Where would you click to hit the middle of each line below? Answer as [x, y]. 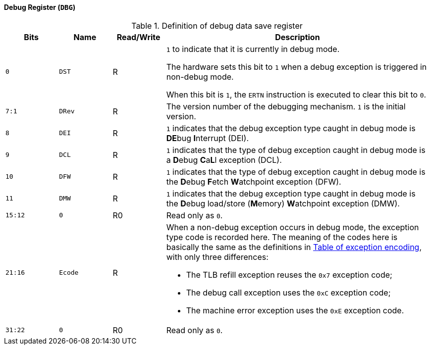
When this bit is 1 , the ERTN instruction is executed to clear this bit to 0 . [296, 94]
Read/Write [138, 37]
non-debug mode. [200, 76]
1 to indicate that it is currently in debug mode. [253, 49]
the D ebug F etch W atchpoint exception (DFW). [254, 181]
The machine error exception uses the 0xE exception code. [295, 310]
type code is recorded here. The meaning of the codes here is [282, 237]
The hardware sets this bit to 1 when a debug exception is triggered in [296, 67]
